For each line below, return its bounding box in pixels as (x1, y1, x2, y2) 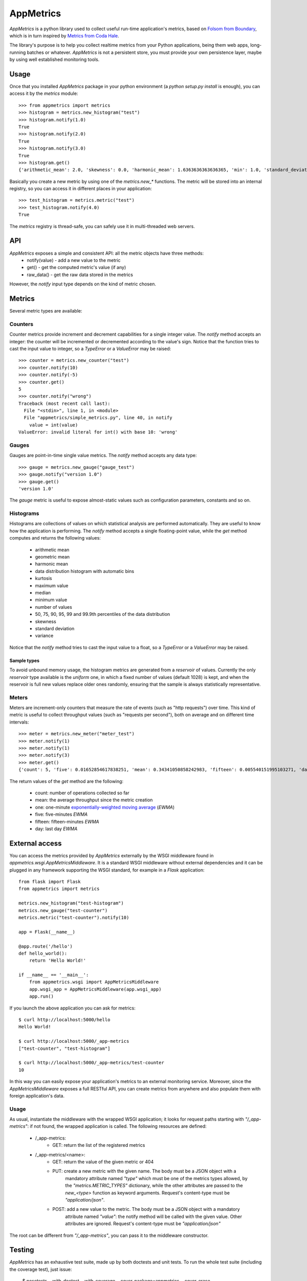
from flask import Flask (18, 879, 81, 884)
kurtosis (35, 575, 52, 582)
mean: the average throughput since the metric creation (35, 797, 153, 803)
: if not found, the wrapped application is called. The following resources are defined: (27, 1123, 207, 1129)
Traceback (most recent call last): (18, 400, 111, 406)
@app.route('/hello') (18, 943, 73, 949)
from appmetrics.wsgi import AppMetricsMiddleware (29, 979, 159, 985)
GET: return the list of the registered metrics (52, 1142, 145, 1148)
